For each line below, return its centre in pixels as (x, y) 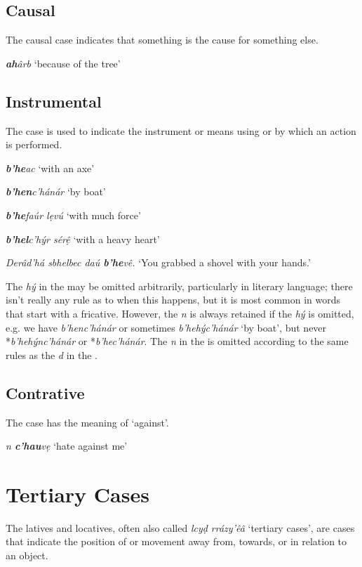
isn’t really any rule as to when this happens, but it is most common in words (173, 300)
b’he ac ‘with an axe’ (50, 168)
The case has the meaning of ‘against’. (87, 422)
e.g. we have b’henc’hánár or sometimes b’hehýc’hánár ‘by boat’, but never (166, 327)
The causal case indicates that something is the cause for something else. (162, 40)
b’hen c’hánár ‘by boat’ (56, 191)
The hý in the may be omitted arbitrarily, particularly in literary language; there (179, 286)
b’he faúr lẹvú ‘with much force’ (73, 215)
